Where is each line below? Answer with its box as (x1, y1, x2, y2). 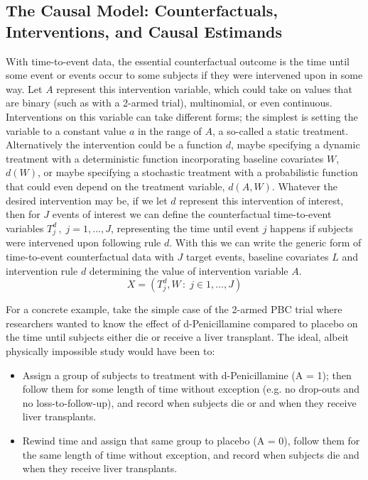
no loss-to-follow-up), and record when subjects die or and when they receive (22, 395, 357, 410)
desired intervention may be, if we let (6, 192, 168, 207)
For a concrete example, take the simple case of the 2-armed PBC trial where (6, 302, 342, 317)
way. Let (6, 81, 43, 96)
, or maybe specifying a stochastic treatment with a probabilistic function (37, 165, 358, 180)
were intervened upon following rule (6, 235, 161, 250)
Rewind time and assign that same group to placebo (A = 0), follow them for (22, 432, 360, 447)
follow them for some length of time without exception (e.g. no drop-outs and (22, 381, 360, 396)
